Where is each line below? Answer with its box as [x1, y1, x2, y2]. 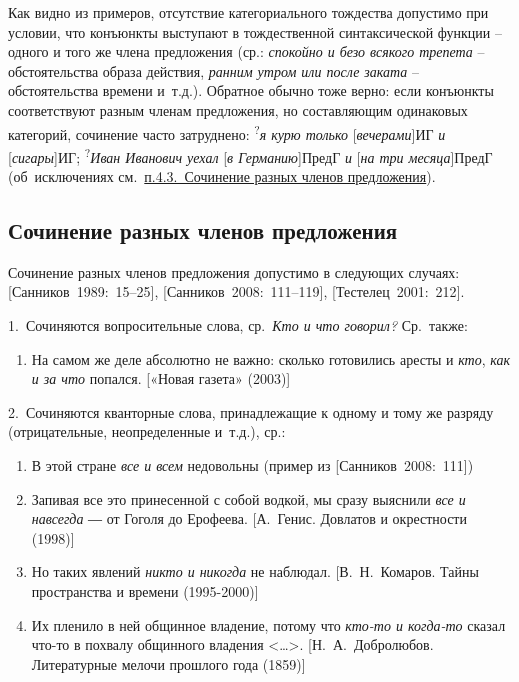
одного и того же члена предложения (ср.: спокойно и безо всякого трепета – [8, 41, 485, 62]
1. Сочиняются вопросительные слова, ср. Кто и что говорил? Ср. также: [8, 315, 468, 336]
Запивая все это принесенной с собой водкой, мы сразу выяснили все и [31, 488, 466, 509]
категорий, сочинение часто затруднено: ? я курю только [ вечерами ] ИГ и [8, 120, 446, 144]
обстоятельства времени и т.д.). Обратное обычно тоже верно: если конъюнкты [8, 80, 494, 101]
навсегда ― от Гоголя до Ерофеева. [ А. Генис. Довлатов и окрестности [31, 508, 467, 529]
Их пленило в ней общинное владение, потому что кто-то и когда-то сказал [31, 614, 506, 635]
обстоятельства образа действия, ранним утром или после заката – [8, 60, 419, 81]
